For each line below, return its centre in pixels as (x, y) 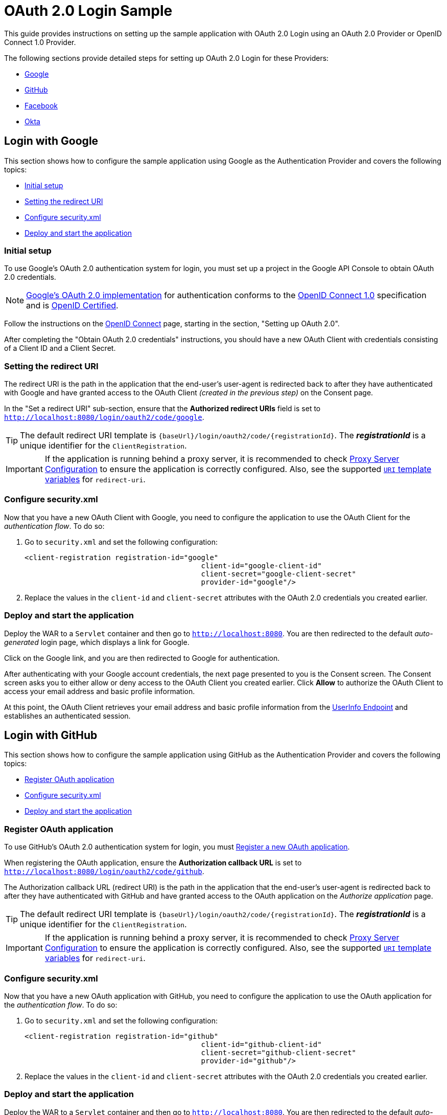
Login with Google (51, 141)
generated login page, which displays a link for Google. (97, 642)
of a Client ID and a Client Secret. (60, 348)
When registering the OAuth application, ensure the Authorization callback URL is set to (153, 863)
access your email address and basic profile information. (100, 691)
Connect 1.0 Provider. (40, 42)
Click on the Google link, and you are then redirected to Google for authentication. (142, 658)
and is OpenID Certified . (72, 306)
